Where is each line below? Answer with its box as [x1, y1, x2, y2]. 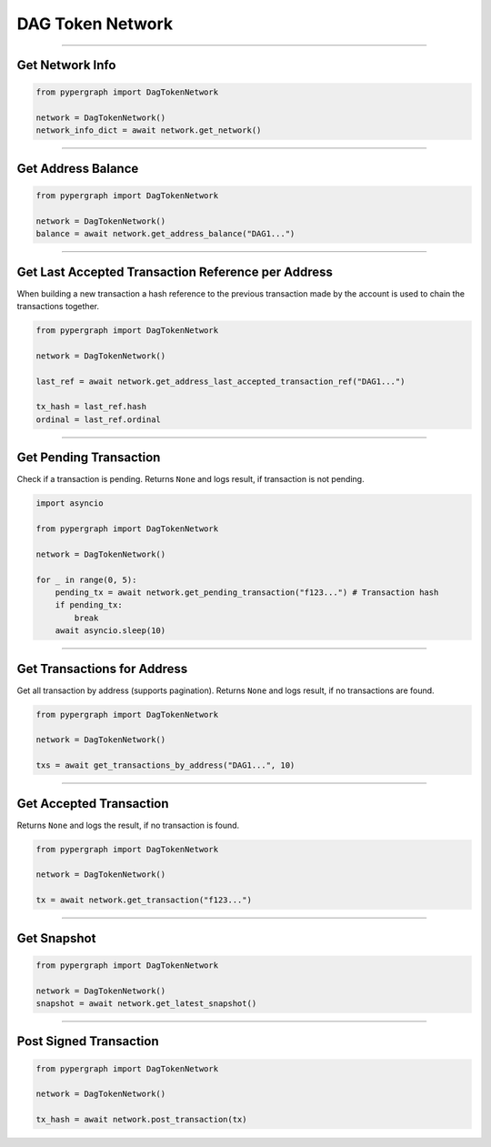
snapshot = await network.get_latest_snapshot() [35, 998, 257, 1009]
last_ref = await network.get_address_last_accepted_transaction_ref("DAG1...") [35, 376, 406, 387]
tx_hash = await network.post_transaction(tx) [35, 1114, 247, 1125]
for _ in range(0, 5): [35, 574, 137, 585]
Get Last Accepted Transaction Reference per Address [16, 264, 334, 279]
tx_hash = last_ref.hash [35, 401, 147, 412]
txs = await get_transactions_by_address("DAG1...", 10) [35, 760, 296, 770]
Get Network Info [16, 57, 116, 73]
